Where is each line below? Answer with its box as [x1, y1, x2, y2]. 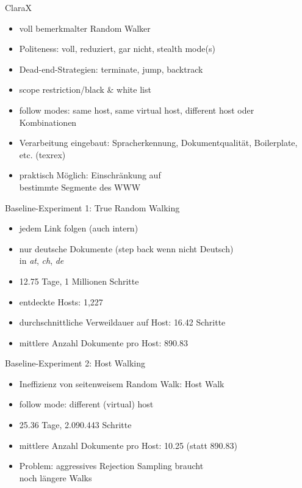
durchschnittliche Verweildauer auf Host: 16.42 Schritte [19, 316, 226, 329]
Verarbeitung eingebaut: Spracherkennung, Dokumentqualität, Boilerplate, [19, 136, 298, 149]
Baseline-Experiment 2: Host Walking [5, 357, 146, 370]
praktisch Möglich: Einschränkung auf [19, 169, 161, 181]
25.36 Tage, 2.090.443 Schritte [19, 418, 132, 431]
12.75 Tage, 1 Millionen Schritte [19, 274, 139, 287]
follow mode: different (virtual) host [19, 398, 154, 410]
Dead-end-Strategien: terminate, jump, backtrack [19, 62, 203, 75]
